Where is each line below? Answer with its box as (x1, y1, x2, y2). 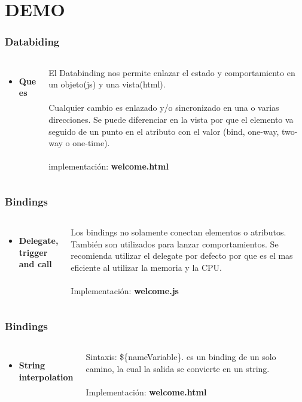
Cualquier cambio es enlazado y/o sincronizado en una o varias (48, 101, 279, 114)
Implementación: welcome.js (71, 285, 179, 297)
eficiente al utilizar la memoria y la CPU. (71, 261, 222, 273)
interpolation (19, 370, 74, 383)
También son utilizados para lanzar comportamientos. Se (71, 237, 279, 250)
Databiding (5, 34, 60, 49)
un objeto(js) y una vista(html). (48, 78, 166, 90)
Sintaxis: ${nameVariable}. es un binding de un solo (86, 350, 276, 362)
